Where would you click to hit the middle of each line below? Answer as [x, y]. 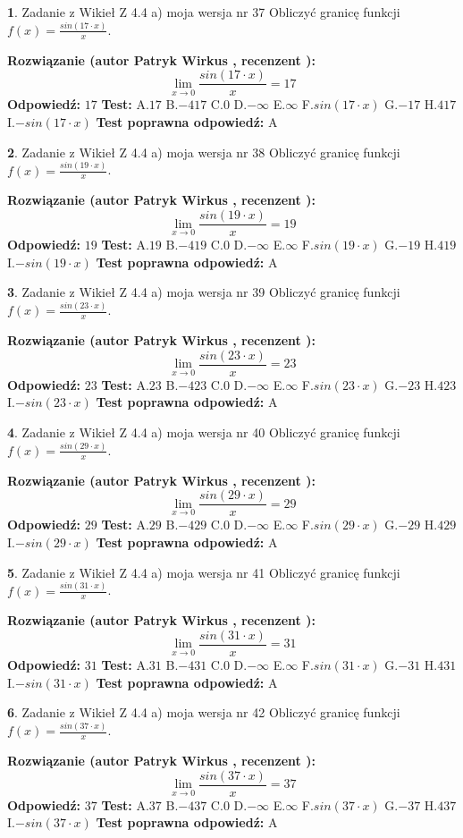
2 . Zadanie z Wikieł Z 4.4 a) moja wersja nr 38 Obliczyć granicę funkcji [204, 152]
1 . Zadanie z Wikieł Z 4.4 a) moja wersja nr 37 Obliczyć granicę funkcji [204, 12]
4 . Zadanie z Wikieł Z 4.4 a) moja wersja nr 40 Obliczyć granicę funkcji [204, 432]
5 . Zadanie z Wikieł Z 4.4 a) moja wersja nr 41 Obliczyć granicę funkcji [204, 572]
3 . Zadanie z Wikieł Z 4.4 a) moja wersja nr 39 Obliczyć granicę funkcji [204, 292]
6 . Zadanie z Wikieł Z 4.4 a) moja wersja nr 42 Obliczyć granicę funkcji [204, 712]
